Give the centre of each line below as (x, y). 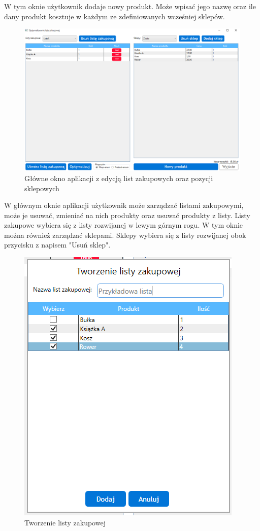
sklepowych (42, 188)
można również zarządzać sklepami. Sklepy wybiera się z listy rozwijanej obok (125, 235)
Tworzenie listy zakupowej (65, 522)
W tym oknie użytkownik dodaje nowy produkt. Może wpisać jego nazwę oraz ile (130, 6)
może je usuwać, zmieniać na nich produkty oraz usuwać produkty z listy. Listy (127, 215)
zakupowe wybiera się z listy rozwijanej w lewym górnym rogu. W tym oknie (124, 225)
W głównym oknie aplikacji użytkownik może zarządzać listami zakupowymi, (124, 205)
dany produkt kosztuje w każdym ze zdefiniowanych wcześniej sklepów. (115, 16)
